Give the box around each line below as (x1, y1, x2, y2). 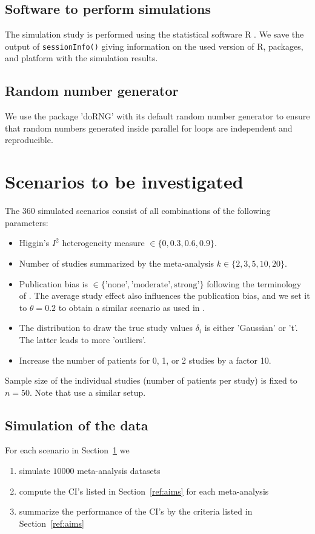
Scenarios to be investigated (5, 169, 244, 194)
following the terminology (207, 277, 302, 290)
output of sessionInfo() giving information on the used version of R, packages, (5, 39, 303, 52)
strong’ (174, 280, 200, 289)
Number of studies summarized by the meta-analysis (19, 256, 214, 269)
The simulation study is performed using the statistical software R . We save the (5, 28, 304, 41)
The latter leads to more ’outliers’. (19, 333, 146, 345)
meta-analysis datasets (77, 464, 161, 477)
